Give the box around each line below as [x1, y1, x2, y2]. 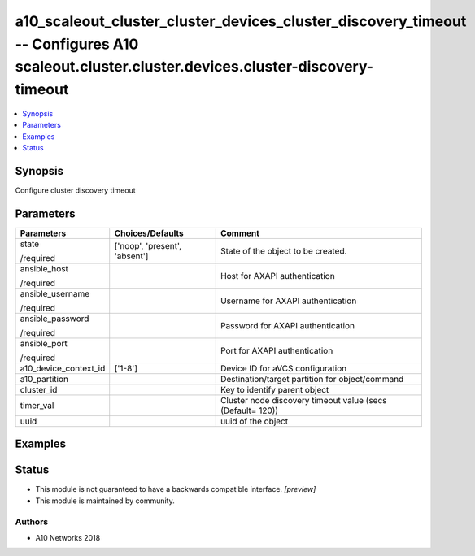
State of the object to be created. [220, 245, 347, 256]
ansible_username [20, 288, 90, 299]
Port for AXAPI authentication [220, 345, 333, 356]
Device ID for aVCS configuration [220, 363, 347, 374]
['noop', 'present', [114, 240, 182, 251]
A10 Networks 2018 [35, 532, 101, 542]
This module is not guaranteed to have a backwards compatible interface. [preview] [35, 484, 316, 494]
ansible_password [20, 313, 89, 324]
